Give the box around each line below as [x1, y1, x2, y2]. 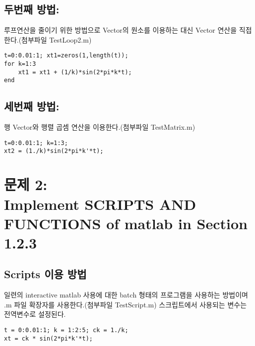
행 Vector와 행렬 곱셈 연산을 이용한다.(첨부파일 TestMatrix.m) [4, 122, 195, 132]
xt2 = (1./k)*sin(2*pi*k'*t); [4, 148, 104, 155]
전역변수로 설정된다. [4, 309, 66, 319]
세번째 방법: [4, 99, 60, 114]
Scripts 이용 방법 [4, 266, 87, 282]
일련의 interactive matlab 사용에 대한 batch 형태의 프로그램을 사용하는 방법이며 [4, 290, 248, 300]
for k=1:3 [4, 60, 36, 68]
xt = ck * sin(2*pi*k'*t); [4, 335, 93, 342]
